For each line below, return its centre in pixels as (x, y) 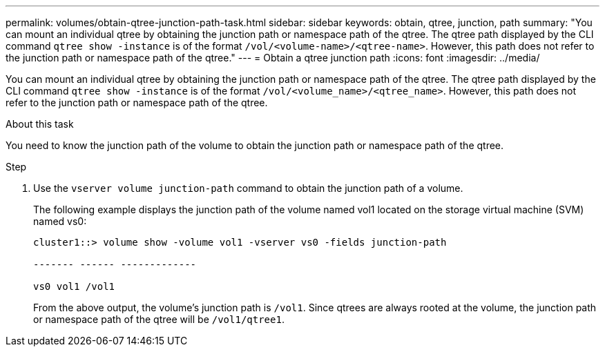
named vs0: (60, 221)
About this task (40, 124)
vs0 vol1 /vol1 (74, 286)
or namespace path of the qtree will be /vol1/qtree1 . (159, 319)
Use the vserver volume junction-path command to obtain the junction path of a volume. (248, 188)
